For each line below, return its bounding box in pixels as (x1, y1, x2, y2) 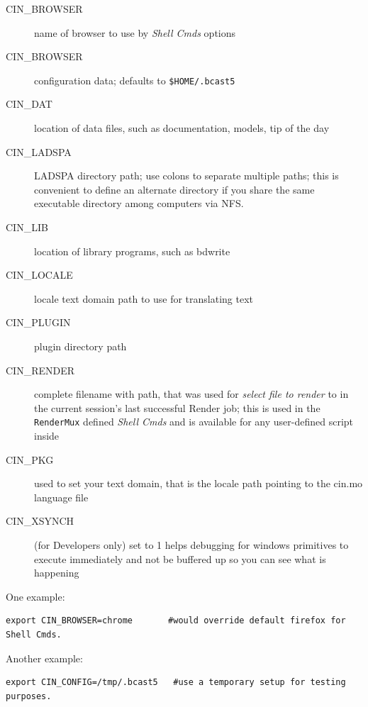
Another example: (6, 650, 83, 665)
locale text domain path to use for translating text (34, 291, 254, 306)
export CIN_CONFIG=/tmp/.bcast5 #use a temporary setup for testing (6, 677, 346, 688)
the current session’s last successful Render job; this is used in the (34, 400, 320, 415)
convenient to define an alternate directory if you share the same (34, 182, 315, 196)
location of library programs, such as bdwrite (34, 243, 230, 258)
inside (34, 428, 60, 442)
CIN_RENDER (6, 362, 75, 377)
